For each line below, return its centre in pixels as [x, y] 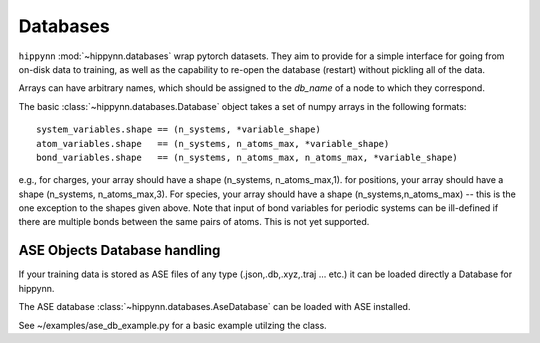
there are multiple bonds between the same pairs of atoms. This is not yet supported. [194, 222]
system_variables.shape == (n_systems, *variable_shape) [179, 129]
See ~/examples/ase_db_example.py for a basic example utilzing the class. [172, 325]
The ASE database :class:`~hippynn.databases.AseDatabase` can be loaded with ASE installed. [214, 307]
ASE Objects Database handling [119, 250]
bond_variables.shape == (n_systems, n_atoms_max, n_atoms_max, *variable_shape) [247, 157]
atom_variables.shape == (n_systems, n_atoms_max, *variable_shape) [213, 143]
